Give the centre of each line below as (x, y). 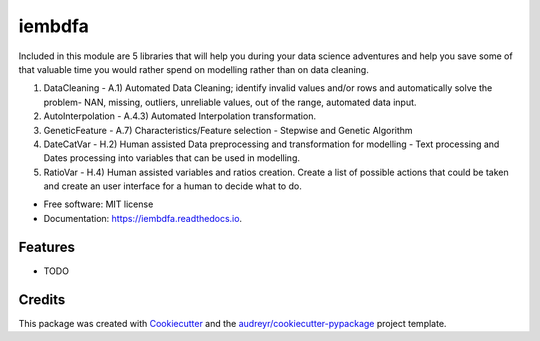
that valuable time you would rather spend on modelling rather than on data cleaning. (193, 69)
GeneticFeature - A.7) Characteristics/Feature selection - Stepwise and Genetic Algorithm (228, 130)
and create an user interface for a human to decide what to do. (172, 186)
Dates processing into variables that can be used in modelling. (171, 158)
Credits (42, 299)
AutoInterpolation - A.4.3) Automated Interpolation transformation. (180, 116)
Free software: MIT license (98, 204)
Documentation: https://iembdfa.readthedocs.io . (143, 218)
